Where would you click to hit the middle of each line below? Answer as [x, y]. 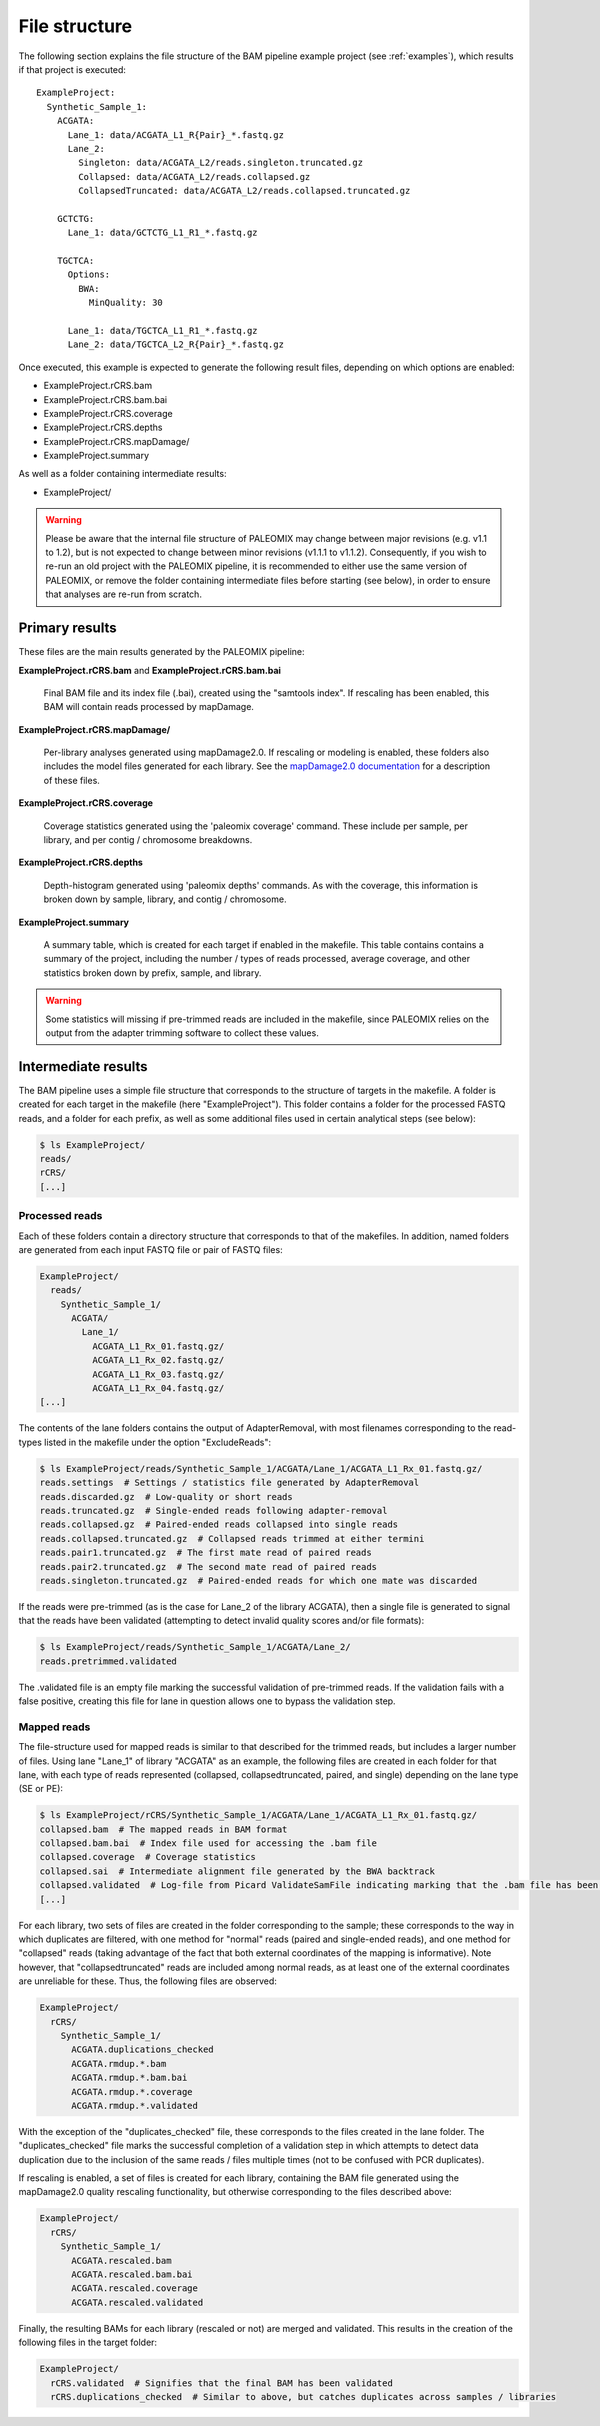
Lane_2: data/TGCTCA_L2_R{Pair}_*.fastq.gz [176, 344]
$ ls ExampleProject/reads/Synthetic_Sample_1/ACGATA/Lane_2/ [195, 1647]
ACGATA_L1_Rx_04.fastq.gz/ [158, 1388]
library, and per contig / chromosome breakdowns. [148, 840]
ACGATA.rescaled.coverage [135, 2288]
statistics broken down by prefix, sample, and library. [152, 972]
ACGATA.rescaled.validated [137, 2302]
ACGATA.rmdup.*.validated [135, 2105]
